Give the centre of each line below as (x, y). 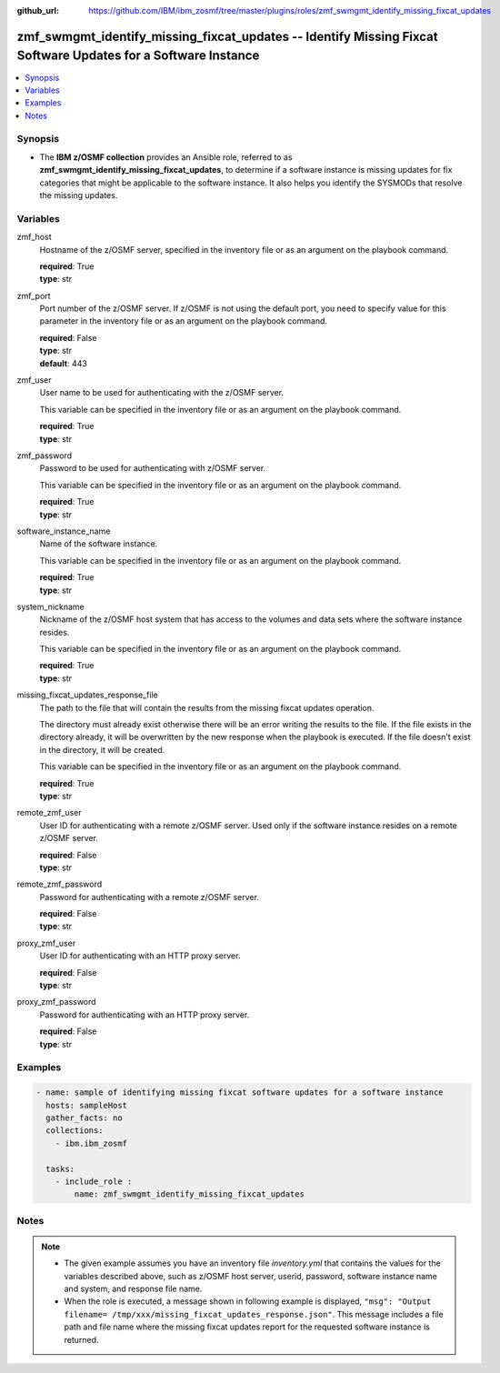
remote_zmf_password (60, 884)
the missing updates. (79, 195)
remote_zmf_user (49, 813)
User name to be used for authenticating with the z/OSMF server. (162, 393)
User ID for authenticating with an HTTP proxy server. (140, 956)
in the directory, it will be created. (102, 749)
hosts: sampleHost (86, 1105)
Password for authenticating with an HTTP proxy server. (145, 1015)
